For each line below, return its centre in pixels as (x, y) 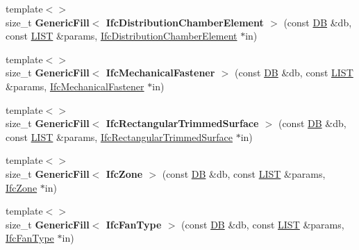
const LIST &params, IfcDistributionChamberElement (122, 36)
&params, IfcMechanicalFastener (75, 86)
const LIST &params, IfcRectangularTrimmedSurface (119, 136)
